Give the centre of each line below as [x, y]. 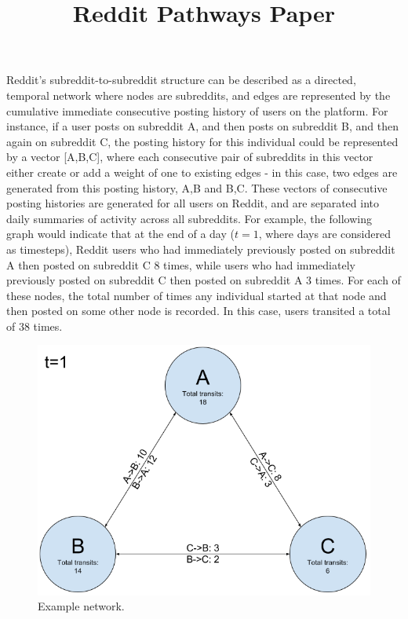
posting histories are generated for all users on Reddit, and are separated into [193, 203]
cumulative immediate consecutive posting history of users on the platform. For [197, 110]
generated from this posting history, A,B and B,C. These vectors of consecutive [197, 187]
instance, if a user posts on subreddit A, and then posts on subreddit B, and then [202, 126]
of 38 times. [35, 326]
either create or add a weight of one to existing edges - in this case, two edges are [202, 172]
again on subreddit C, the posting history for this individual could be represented [202, 141]
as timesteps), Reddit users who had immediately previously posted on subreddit [201, 249]
